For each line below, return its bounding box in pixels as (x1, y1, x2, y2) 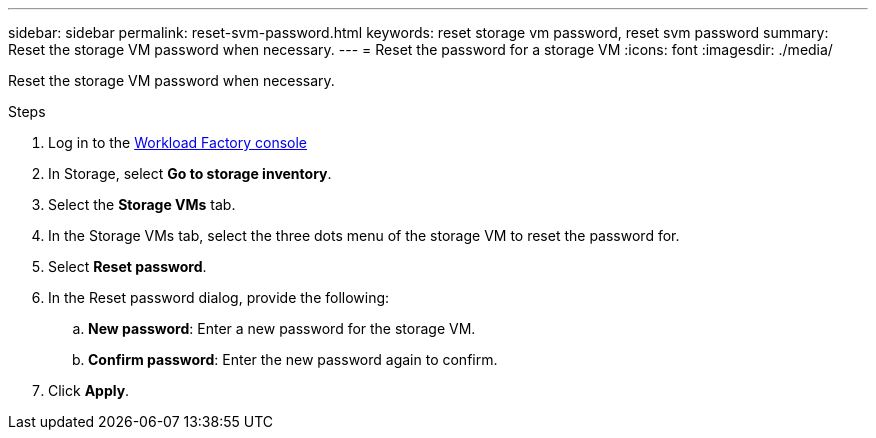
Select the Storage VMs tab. (48, 196, 236, 213)
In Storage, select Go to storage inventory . (48, 165, 332, 182)
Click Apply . (48, 382, 130, 399)
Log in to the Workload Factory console (48, 134, 308, 151)
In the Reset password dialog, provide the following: (48, 289, 390, 306)
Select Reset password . (48, 258, 207, 275)
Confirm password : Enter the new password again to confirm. (88, 351, 498, 368)
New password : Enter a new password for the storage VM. (88, 320, 476, 337)
